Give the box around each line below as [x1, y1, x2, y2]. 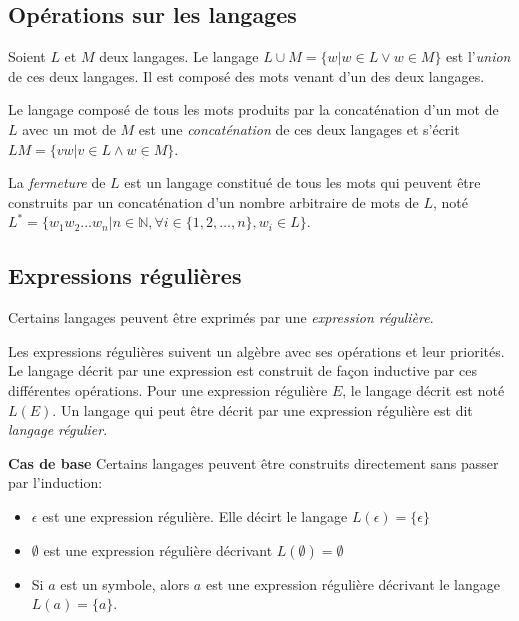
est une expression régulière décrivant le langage [205, 573, 500, 594]
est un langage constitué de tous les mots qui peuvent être [124, 172, 481, 193]
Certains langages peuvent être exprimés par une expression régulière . [8, 307, 434, 328]
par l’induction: [8, 472, 103, 493]
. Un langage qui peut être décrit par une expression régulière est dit [52, 399, 473, 420]
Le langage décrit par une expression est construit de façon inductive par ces [8, 360, 477, 381]
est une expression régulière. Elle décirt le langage [42, 505, 348, 526]
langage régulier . [8, 419, 108, 440]
